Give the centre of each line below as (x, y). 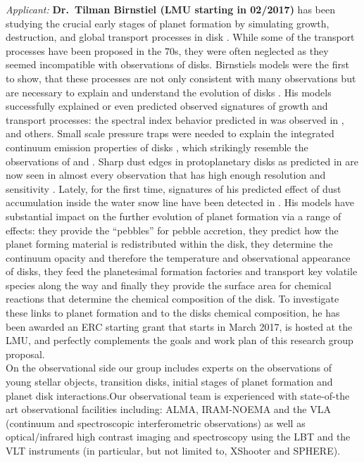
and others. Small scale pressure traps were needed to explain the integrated (170, 133)
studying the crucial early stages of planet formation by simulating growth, (168, 23)
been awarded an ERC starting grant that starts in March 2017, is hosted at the (179, 326)
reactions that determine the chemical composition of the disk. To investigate (172, 299)
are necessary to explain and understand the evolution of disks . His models (169, 92)
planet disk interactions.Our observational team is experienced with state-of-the (178, 395)
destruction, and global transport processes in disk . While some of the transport (180, 37)
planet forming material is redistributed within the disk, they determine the (169, 244)
